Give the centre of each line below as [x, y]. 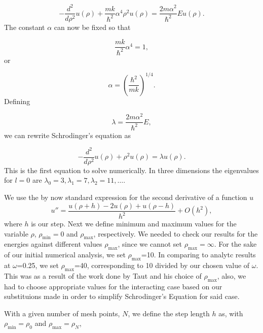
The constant [25, 27]
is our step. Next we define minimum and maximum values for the [134, 224]
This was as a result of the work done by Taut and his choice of [103, 275]
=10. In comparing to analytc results [198, 255]
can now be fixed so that [92, 27]
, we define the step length [169, 313]
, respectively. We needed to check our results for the [176, 233]
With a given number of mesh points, [62, 313]
